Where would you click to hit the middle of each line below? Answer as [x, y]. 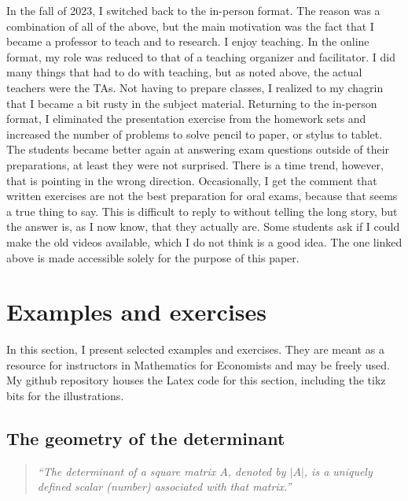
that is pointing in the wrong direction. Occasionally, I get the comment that [192, 180]
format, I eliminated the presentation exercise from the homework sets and [186, 119]
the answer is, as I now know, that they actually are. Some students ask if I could [203, 226]
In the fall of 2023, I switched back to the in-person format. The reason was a [193, 10]
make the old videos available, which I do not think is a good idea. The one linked [204, 241]
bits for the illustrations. [65, 395]
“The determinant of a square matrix [127, 471]
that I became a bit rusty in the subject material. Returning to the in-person [192, 103]
